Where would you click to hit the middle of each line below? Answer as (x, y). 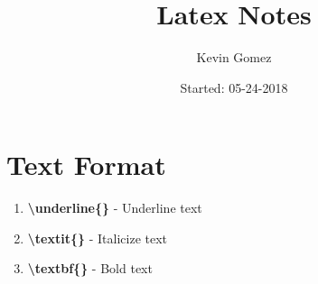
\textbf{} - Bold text (90, 268)
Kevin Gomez (234, 57)
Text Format (86, 165)
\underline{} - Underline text (115, 208)
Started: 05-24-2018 (234, 87)
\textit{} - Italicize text (98, 238)
